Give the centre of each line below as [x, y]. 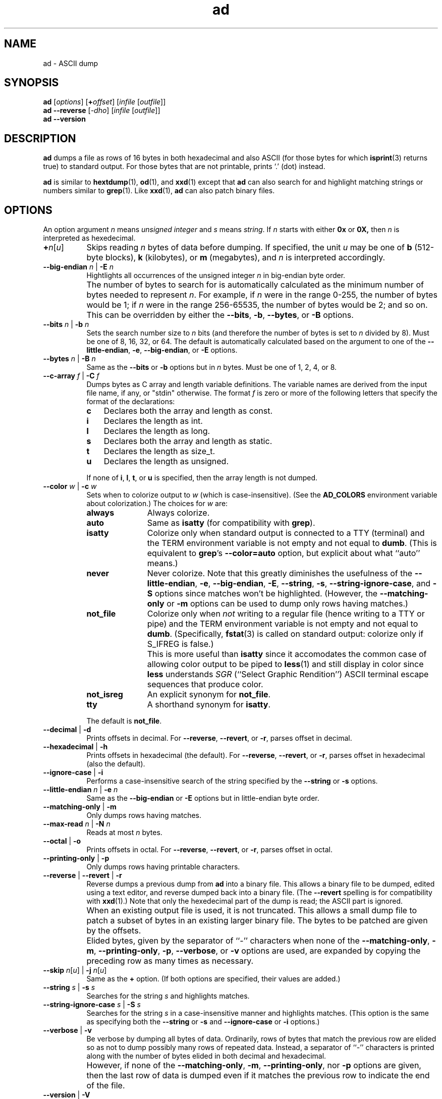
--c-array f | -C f [71, 376]
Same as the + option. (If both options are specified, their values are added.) [213, 979]
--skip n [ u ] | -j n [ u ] [75, 970]
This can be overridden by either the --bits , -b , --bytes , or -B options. [220, 315]
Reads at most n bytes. [124, 833]
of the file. [106, 1086]
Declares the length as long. [157, 431]
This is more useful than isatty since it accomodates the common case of [287, 654]
